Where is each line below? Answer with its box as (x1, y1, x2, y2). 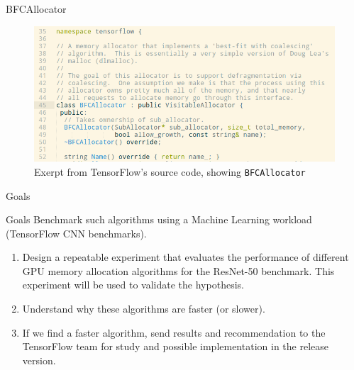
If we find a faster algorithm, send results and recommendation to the (22, 325, 326, 340)
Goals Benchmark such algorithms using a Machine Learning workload (6, 212, 312, 227)
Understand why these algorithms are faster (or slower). (22, 301, 265, 316)
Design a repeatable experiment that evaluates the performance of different (22, 250, 349, 264)
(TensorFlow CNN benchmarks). (6, 225, 147, 240)
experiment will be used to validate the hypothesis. (22, 277, 244, 292)
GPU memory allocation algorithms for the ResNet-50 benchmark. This (22, 263, 335, 278)
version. (22, 352, 56, 367)
